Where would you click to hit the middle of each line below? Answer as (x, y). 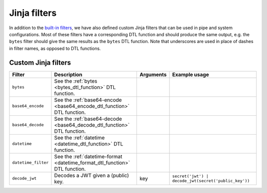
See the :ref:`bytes (76, 81)
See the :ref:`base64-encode (88, 100)
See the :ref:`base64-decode (88, 119)
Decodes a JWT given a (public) (92, 175)
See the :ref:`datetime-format (88, 156)
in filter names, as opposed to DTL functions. (55, 48)
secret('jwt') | (190, 176)
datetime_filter (30, 163)
